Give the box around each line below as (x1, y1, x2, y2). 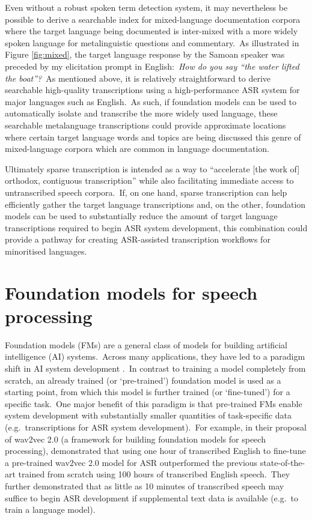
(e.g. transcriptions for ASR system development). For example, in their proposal (5, 420, 307, 433)
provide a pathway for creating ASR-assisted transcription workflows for (5, 233, 271, 246)
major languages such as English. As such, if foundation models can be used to (5, 95, 297, 107)
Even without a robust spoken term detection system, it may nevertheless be (5, 1, 288, 13)
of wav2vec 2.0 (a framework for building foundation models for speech (5, 432, 266, 445)
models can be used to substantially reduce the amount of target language (5, 210, 278, 222)
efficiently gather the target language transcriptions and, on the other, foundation (5, 198, 306, 210)
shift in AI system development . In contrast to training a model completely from (5, 361, 306, 374)
